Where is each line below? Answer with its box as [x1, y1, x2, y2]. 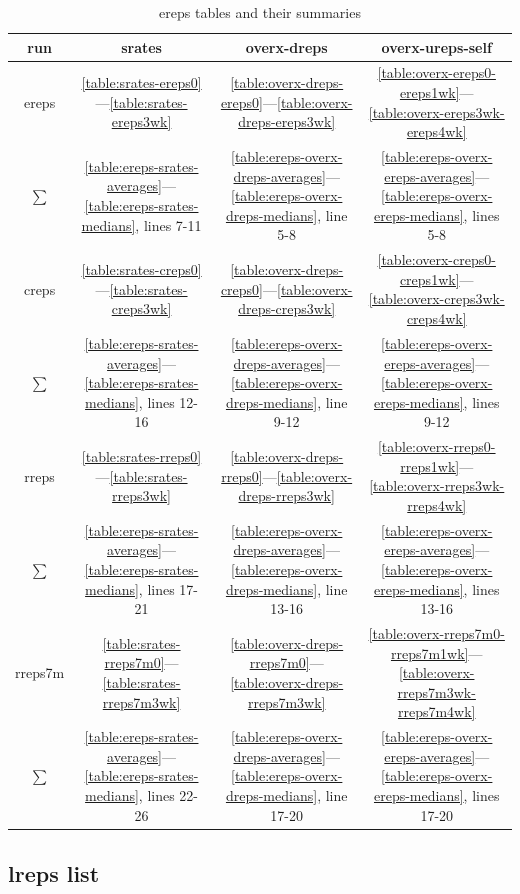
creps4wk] [406, 308, 467, 329]
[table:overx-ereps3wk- [368, 101, 505, 122]
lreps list [8, 858, 100, 889]
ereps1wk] [399, 82, 460, 103]
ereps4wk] [406, 121, 467, 142]
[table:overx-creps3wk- [368, 288, 505, 309]
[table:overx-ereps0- [377, 62, 496, 83]
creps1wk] [399, 268, 460, 289]
